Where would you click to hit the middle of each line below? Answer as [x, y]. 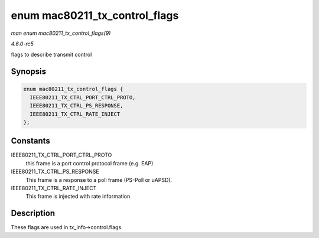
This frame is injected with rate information [78, 196]
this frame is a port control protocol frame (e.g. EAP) [89, 163]
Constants [30, 141]
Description [33, 213]
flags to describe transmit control [51, 55]
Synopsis [29, 72]
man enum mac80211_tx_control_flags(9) [61, 33]
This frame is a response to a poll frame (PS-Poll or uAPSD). [99, 180]
